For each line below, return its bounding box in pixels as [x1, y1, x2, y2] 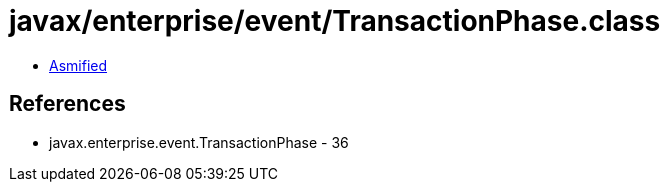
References [9, 91, 126, 117]
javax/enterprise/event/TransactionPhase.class [9, 4, 661, 38]
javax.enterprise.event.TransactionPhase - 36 [49, 133, 349, 151]
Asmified [49, 56, 108, 74]
